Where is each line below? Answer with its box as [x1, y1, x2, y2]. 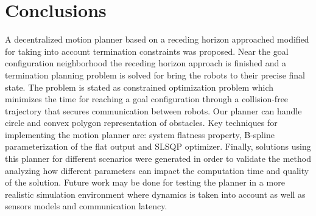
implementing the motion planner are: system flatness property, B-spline [5, 128, 275, 141]
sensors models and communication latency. [5, 200, 167, 212]
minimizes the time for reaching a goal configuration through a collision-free [5, 92, 289, 105]
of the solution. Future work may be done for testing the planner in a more [5, 176, 285, 189]
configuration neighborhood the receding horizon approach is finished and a [5, 57, 287, 69]
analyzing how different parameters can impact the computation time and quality [5, 164, 309, 176]
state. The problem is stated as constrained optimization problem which [5, 80, 274, 93]
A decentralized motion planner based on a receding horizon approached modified [5, 33, 309, 46]
